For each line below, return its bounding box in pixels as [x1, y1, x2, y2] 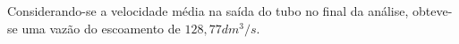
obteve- [412, 2, 453, 19]
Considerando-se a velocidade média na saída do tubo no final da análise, [7, 2, 409, 19]
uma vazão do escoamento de [21, 18, 181, 37]
